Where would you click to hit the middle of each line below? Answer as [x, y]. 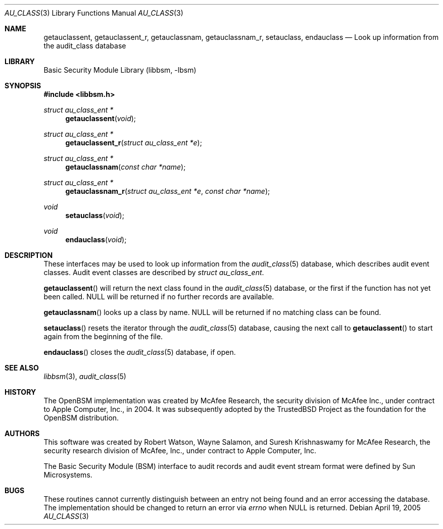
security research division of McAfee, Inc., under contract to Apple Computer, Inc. [180, 451]
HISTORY [20, 392]
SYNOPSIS [23, 86]
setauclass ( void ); [95, 215]
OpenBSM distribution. [81, 418]
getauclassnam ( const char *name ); [126, 167]
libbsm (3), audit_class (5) [85, 376]
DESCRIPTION [29, 255]
